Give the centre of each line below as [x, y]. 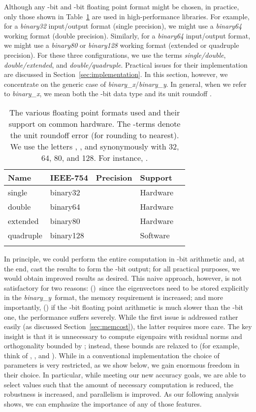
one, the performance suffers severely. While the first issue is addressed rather [121, 317]
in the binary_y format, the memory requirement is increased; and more [113, 297]
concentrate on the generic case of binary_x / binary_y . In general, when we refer [125, 84]
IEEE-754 [69, 177]
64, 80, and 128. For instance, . [95, 157]
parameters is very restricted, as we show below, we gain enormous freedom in [122, 365]
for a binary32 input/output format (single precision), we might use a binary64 [123, 26]
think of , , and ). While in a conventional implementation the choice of [112, 355]
